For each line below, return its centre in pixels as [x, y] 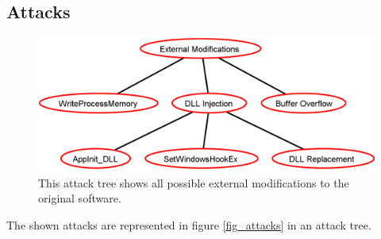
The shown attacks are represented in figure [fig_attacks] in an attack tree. [189, 224]
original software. [80, 198]
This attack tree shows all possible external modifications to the [194, 182]
